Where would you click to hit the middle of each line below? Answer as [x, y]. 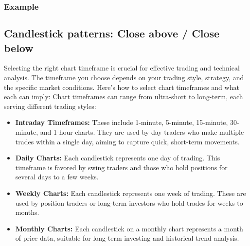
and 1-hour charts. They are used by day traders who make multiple [142, 132]
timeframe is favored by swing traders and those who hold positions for [121, 167]
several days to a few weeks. [57, 177]
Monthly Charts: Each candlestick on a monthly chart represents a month [129, 228]
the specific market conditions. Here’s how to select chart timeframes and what [122, 87]
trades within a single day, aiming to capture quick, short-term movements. [127, 141]
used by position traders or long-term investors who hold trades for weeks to [129, 202]
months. [27, 212]
